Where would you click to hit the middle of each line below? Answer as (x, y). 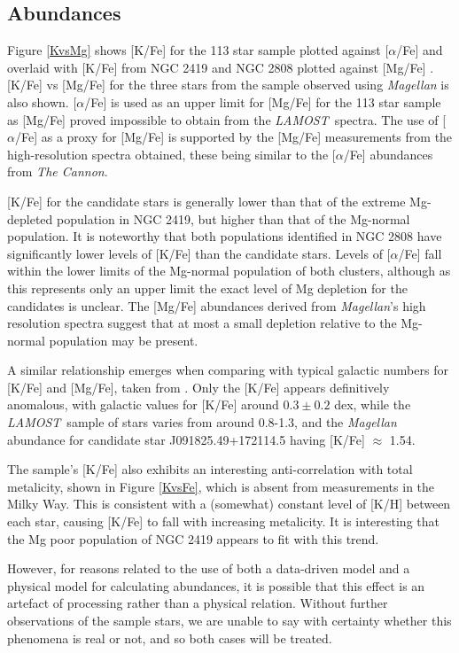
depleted (30, 218)
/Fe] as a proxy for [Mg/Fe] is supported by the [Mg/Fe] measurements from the (233, 137)
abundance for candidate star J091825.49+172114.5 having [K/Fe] (186, 439)
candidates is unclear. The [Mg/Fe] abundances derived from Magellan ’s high (217, 305)
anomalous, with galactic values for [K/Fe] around (143, 404)
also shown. (38, 101)
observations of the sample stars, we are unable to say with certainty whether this (229, 621)
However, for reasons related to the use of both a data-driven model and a (209, 568)
